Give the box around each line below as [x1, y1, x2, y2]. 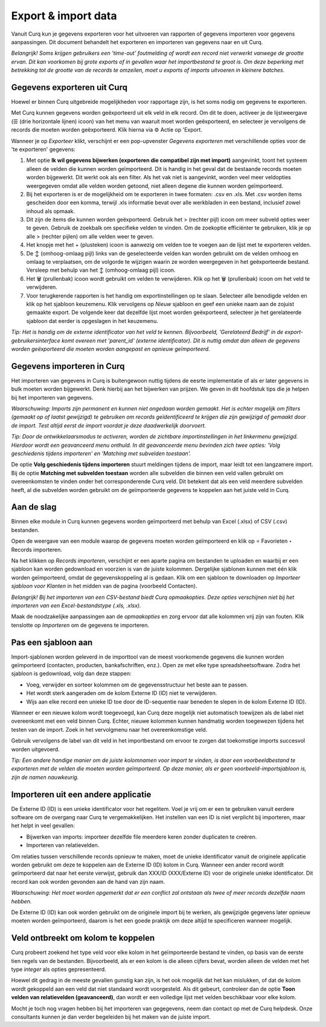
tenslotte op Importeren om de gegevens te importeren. [11, 621, 150, 629]
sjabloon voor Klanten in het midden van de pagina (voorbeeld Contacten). [11, 583, 197, 590]
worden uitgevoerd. [11, 746, 60, 753]
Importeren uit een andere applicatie [11, 789, 152, 799]
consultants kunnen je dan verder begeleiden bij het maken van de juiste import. [11, 1013, 211, 1020]
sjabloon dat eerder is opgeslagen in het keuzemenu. [26, 317, 158, 324]
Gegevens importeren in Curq [11, 361, 125, 371]
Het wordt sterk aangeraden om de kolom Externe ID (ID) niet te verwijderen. [26, 689, 217, 697]
